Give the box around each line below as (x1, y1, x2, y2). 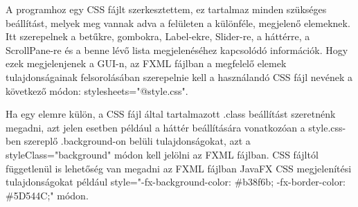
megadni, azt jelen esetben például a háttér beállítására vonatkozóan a (6, 120, 305, 134)
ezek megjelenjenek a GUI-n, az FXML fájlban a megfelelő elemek (6, 56, 287, 71)
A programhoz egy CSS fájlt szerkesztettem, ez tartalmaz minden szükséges (6, 2, 327, 16)
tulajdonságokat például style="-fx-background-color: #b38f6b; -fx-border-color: (6, 174, 346, 189)
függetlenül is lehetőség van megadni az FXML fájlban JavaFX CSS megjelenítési (6, 161, 352, 175)
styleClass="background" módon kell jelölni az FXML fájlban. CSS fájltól (6, 147, 319, 161)
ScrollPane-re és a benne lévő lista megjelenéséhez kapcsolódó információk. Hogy (6, 42, 348, 57)
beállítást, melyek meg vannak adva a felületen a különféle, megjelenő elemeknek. (6, 15, 350, 30)
